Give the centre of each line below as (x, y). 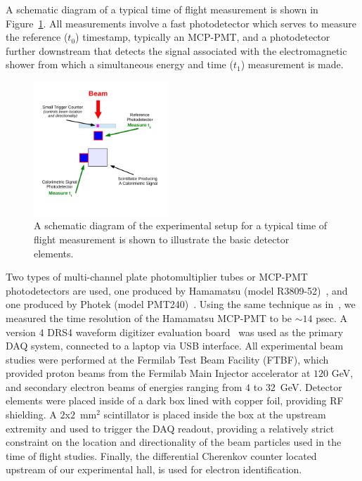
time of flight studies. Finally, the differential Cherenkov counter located (161, 455)
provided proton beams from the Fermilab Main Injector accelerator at (158, 373)
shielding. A (31, 415)
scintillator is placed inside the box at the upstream (215, 415)
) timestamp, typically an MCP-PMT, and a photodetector (203, 37)
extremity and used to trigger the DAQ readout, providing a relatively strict (170, 428)
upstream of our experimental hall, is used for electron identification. (154, 469)
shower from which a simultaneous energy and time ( (119, 64)
